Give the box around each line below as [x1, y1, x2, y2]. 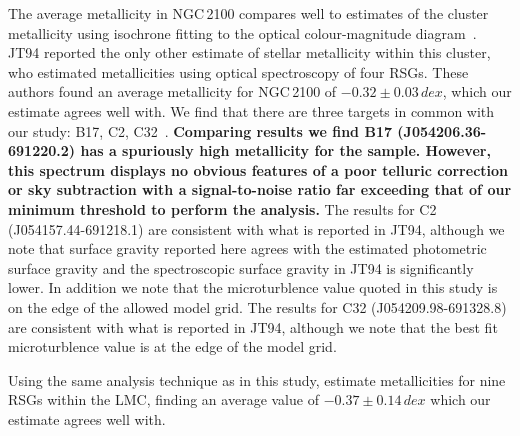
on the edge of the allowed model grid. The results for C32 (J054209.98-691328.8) [8, 296, 507, 317]
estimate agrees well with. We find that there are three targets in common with [8, 100, 495, 121]
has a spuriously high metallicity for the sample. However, [80, 140, 491, 161]
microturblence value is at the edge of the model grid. [8, 336, 337, 357]
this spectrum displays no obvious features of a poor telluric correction [8, 159, 509, 180]
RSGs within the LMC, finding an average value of [8, 389, 319, 410]
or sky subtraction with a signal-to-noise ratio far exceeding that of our [8, 179, 512, 200]
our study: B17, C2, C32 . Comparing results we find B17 [8, 120, 392, 141]
